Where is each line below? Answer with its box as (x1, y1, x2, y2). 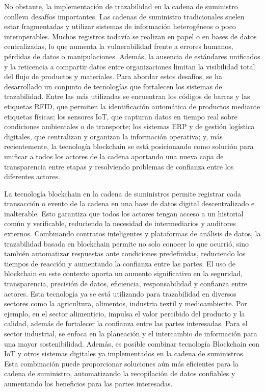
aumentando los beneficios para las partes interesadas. (4, 378, 173, 388)
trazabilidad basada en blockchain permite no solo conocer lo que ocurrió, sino (4, 238, 249, 249)
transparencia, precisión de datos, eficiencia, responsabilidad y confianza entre (4, 278, 247, 289)
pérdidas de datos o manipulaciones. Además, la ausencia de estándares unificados (4, 51, 260, 61)
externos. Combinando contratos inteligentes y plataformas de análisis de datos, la (4, 228, 261, 239)
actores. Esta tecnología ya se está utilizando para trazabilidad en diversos (4, 288, 236, 299)
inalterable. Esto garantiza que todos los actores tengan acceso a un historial (4, 208, 244, 218)
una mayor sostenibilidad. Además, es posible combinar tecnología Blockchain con (4, 338, 260, 349)
